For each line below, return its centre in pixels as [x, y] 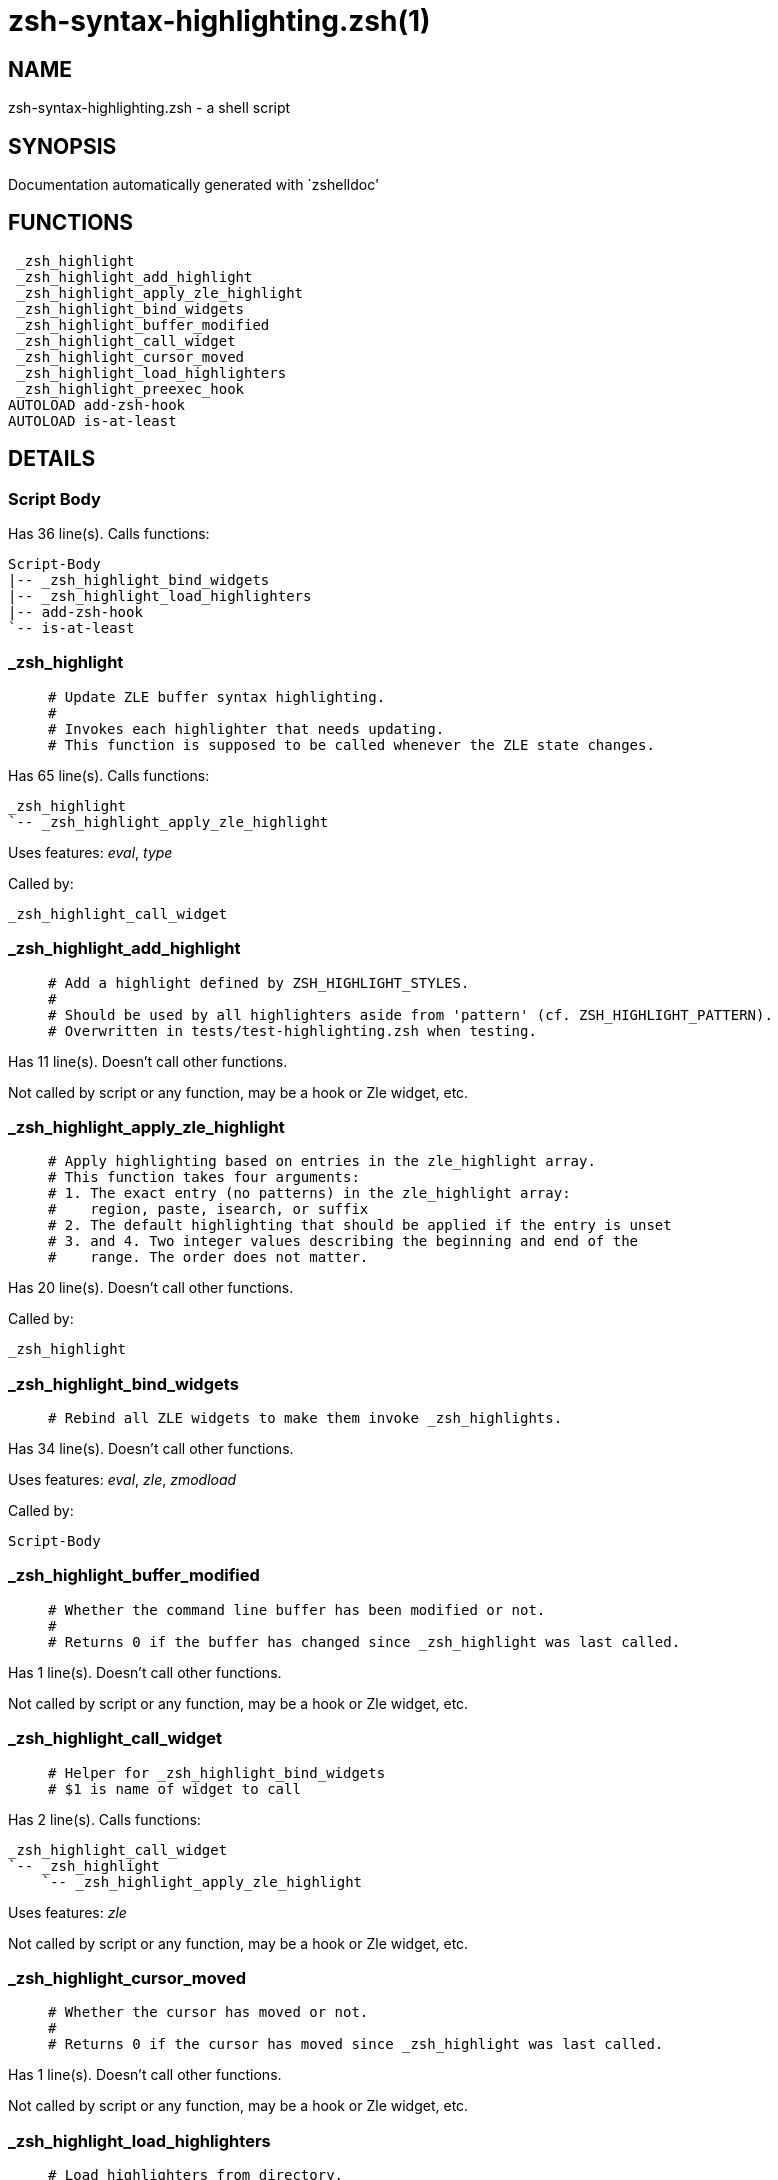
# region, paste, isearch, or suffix [208, 1209]
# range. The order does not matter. [208, 1257]
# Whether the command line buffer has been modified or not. [297, 1609]
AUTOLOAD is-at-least [92, 420]
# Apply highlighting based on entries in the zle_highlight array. [322, 1161]
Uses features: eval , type [90, 852]
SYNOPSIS [62, 146]
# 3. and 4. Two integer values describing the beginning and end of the [343, 1241]
